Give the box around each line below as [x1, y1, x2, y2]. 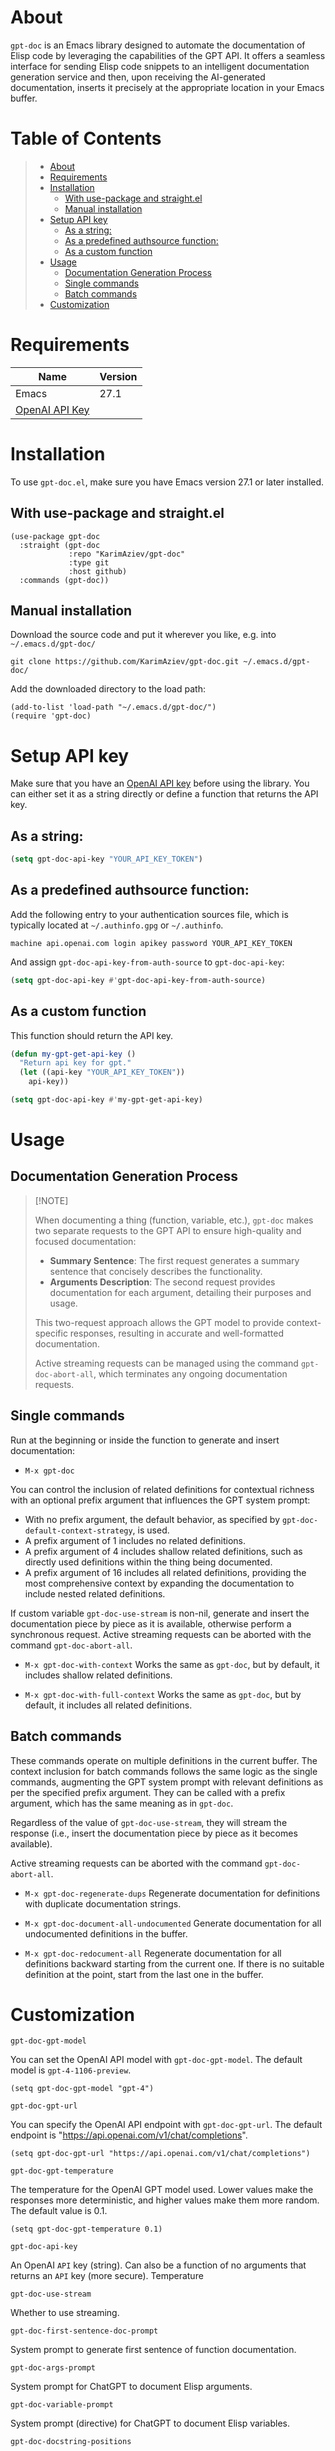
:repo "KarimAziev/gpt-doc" [68, 549, 186, 559]
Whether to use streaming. [10, 2307, 120, 2319]
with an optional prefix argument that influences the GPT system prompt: [10, 1494, 311, 1506]
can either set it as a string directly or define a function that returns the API [10, 788, 319, 800]
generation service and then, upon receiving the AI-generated [10, 71, 266, 83]
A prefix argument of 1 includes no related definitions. [24, 1534, 247, 1546]
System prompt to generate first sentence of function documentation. [10, 2344, 297, 2356]
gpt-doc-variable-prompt [10, 2400, 114, 2410]
